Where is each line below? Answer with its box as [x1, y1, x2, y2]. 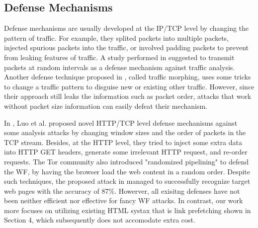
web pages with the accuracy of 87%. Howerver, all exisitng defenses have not [4, 185, 240, 196]
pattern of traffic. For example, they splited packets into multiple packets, [4, 32, 229, 43]
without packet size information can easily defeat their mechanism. [4, 100, 208, 111]
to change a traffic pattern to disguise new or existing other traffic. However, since [4, 81, 255, 91]
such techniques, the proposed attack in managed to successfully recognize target [4, 176, 251, 186]
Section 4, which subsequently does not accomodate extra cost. [4, 215, 195, 225]
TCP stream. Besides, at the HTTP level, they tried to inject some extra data [4, 137, 242, 147]
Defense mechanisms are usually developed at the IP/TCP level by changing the [4, 23, 249, 33]
